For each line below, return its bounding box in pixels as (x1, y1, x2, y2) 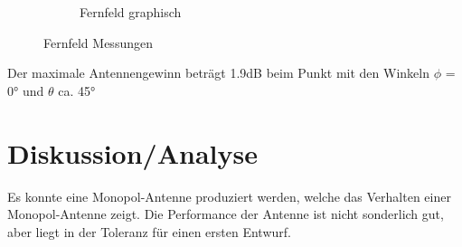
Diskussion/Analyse (7, 134, 258, 171)
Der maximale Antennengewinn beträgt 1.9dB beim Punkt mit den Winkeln (7, 63, 429, 82)
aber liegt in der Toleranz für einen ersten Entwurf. (7, 222, 291, 241)
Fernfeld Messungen (43, 33, 153, 52)
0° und (7, 81, 44, 100)
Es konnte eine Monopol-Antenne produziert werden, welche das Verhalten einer (7, 186, 451, 205)
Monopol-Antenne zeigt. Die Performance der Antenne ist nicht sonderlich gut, (7, 204, 444, 223)
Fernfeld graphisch (80, 3, 182, 21)
